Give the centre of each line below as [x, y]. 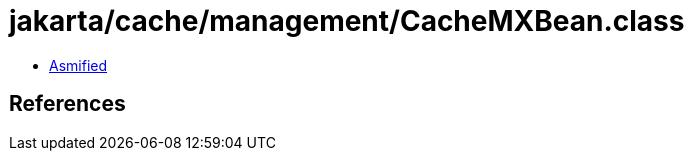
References [67, 104]
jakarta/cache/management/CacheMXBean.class [347, 21]
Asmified [78, 65]
